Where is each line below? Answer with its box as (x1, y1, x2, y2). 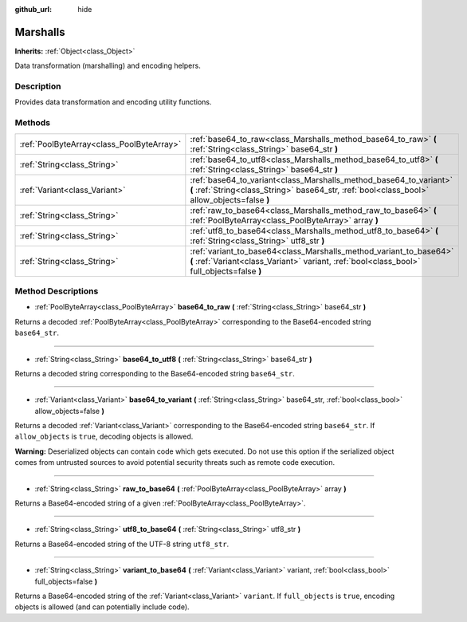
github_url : (14, 5, 52, 14)
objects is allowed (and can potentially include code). (14, 602, 190, 612)
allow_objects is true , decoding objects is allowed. (14, 431, 194, 442)
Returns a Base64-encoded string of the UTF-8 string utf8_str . (14, 539, 230, 549)
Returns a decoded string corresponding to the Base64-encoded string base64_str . (14, 368, 295, 378)
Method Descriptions (14, 285, 99, 297)
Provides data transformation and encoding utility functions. (14, 97, 212, 107)
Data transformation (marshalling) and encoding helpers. (14, 61, 201, 71)
